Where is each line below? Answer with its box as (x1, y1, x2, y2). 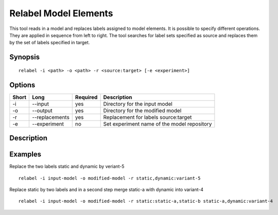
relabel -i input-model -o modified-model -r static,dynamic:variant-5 (18, 175, 201, 181)
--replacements (32, 113, 70, 120)
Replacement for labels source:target (103, 113, 192, 120)
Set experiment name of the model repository (103, 120, 212, 127)
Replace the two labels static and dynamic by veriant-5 (9, 163, 125, 170)
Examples (9, 150, 42, 159)
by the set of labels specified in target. (9, 40, 90, 46)
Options (9, 80, 36, 89)
